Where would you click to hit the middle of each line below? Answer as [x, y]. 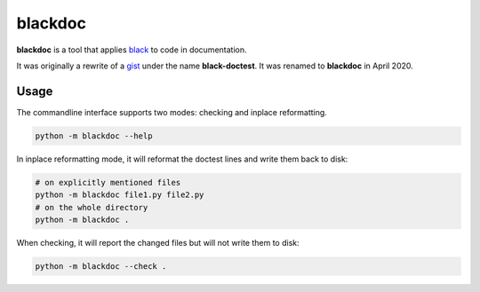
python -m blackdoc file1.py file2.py [120, 195]
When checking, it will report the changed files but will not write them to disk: [158, 242]
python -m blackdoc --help [94, 136]
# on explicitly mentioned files [108, 182]
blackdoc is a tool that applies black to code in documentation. [132, 50]
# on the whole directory [92, 207]
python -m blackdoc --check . [101, 266]
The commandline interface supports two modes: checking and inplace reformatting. [172, 112]
